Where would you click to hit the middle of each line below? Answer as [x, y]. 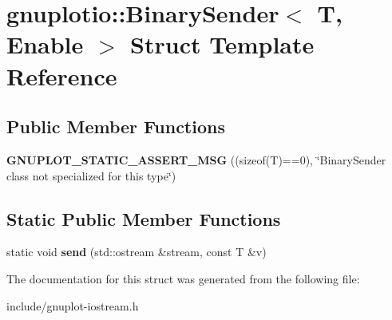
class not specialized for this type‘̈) [91, 175]
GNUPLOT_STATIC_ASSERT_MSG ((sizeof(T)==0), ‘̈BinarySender [196, 159]
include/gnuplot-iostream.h [73, 305]
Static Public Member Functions [144, 218]
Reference [62, 75]
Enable [45, 44]
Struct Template [222, 44]
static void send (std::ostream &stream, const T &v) [137, 252]
